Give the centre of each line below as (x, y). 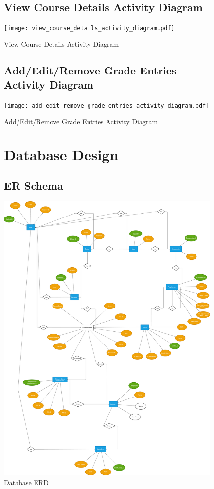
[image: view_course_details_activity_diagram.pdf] (89, 28)
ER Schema (34, 186)
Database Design (61, 154)
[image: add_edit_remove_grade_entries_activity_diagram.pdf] (107, 106)
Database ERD (26, 482)
